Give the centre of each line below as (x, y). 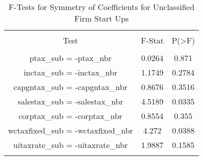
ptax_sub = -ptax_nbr (70, 58)
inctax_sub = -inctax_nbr (71, 72)
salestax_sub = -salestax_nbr (71, 101)
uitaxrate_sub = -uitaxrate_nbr (70, 145)
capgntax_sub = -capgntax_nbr (71, 87)
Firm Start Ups (101, 18)
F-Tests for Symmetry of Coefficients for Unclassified (101, 7)
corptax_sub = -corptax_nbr (71, 116)
